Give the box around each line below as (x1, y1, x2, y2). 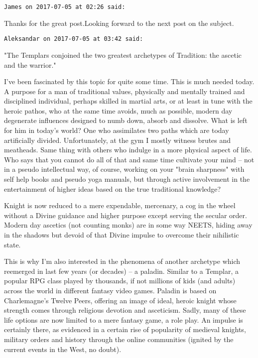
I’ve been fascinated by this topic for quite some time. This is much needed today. (4, 76, 255, 87)
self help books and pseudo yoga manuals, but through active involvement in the (4, 174, 250, 184)
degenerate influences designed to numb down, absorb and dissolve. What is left (4, 115, 248, 125)
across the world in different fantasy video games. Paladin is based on (4, 285, 217, 295)
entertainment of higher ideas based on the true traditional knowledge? (4, 183, 221, 194)
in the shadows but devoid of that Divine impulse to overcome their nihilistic (4, 230, 239, 239)
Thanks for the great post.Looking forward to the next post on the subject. (4, 17, 234, 28)
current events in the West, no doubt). (4, 344, 122, 354)
